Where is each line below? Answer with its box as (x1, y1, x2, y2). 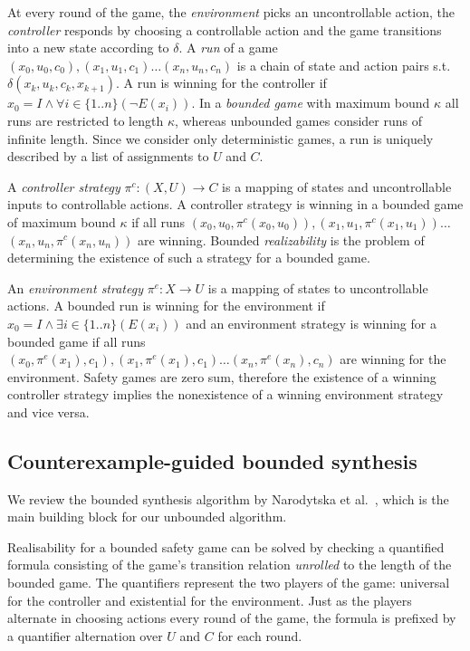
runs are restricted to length (7, 110, 164, 129)
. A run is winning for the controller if (116, 73, 327, 92)
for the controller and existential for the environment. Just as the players (7, 590, 412, 609)
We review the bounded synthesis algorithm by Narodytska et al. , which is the (7, 489, 449, 508)
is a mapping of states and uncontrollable (222, 177, 452, 196)
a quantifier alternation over (7, 626, 163, 645)
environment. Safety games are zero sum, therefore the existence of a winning (7, 367, 436, 386)
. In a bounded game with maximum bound (191, 93, 430, 112)
